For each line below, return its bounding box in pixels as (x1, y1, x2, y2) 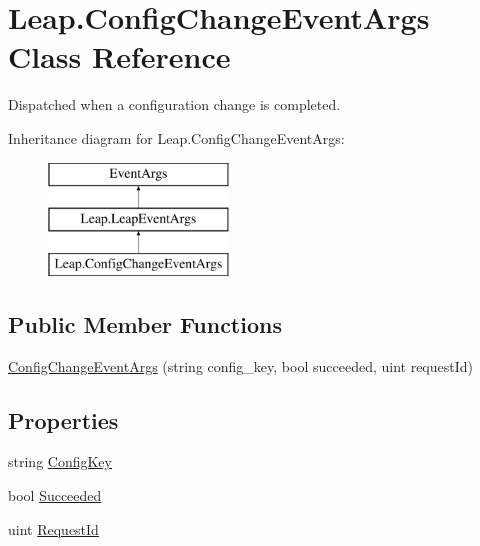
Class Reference (8, 36, 231, 77)
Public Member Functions (8, 308, 282, 339)
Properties (8, 404, 119, 435)
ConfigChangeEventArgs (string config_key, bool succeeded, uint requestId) (8, 355, 473, 376)
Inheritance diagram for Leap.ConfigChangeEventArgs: (8, 127, 345, 148)
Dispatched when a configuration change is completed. (8, 94, 341, 115)
